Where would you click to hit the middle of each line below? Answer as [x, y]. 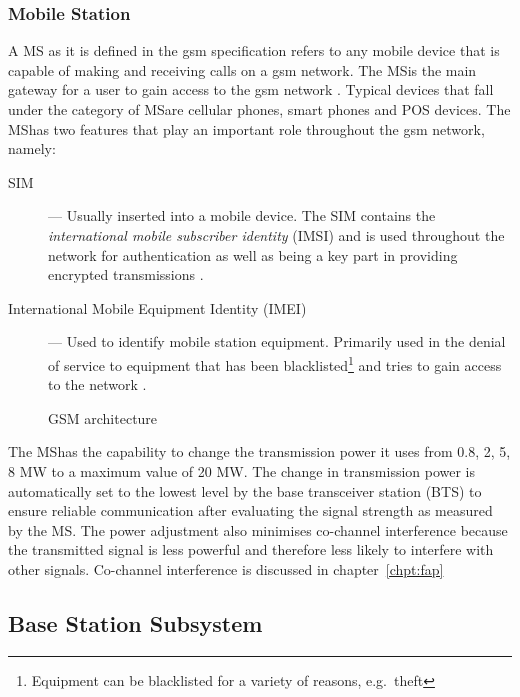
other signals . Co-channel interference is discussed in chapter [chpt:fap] [226, 568]
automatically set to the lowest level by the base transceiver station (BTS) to [245, 490]
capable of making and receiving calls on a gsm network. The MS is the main [242, 69]
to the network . [97, 384]
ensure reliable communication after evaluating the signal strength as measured [250, 510]
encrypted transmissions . [126, 274]
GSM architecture [103, 417]
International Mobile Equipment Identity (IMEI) [157, 307]
